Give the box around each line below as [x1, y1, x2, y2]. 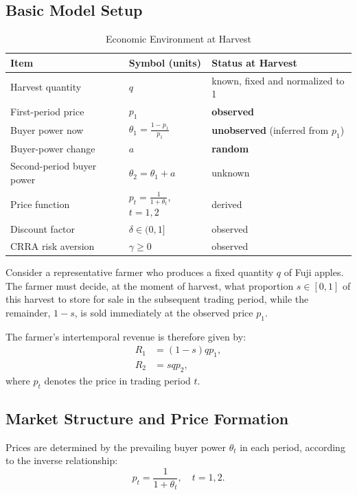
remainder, [5, 305, 51, 319]
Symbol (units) [128, 55, 201, 69]
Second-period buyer [10, 159, 97, 173]
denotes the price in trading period [44, 373, 191, 387]
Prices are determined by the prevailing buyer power [5, 439, 226, 454]
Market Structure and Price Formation [5, 407, 289, 428]
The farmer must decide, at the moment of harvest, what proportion [5, 278, 294, 292]
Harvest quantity [10, 80, 82, 94]
